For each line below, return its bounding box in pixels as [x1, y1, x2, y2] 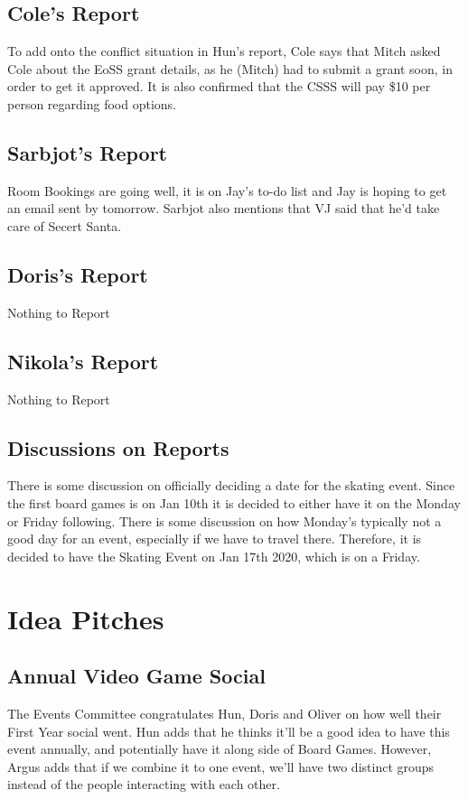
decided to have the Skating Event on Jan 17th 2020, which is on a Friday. [7, 546, 420, 565]
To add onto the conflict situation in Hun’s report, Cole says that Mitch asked [7, 42, 441, 60]
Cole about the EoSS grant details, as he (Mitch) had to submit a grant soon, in [7, 59, 453, 78]
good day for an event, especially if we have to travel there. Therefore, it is [7, 529, 422, 548]
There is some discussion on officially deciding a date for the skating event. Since [7, 476, 455, 495]
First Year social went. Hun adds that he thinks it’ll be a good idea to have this [7, 721, 450, 740]
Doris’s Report [7, 260, 148, 288]
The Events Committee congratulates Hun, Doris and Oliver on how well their [7, 703, 442, 722]
